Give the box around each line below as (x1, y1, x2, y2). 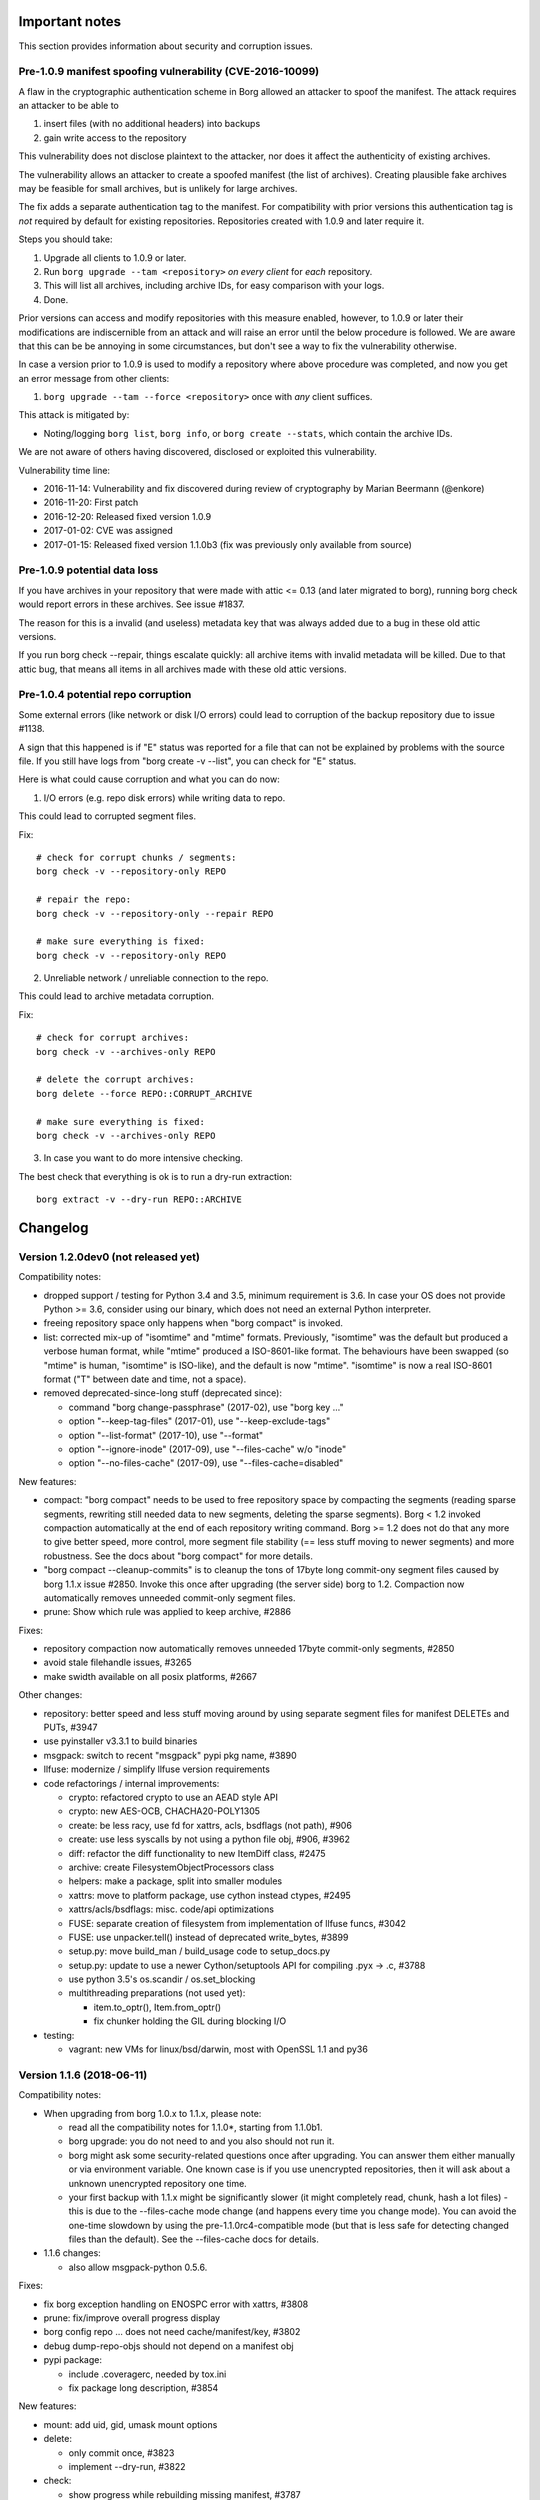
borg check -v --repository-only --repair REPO (36, 908, 274, 919)
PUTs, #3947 (43, 1721, 98, 1734)
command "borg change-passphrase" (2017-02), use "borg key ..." (68, 1401, 344, 1413)
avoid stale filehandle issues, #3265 (43, 1656, 192, 1669)
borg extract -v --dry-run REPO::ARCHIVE (36, 1194, 242, 1205)
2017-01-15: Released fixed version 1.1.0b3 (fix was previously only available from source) (43, 538, 412, 550)
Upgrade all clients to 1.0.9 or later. (43, 251, 187, 264)
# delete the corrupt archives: (36, 1074, 195, 1085)
